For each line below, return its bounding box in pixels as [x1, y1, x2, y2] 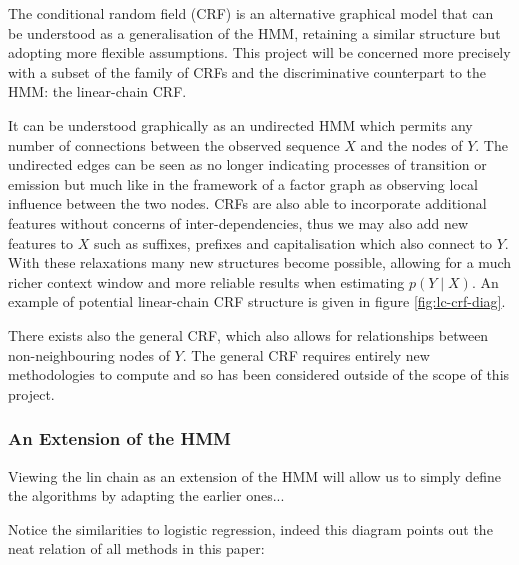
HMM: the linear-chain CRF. [8, 81, 187, 102]
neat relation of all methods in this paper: [8, 538, 265, 559]
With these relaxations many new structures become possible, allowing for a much [8, 252, 512, 273]
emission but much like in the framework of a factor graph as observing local [8, 173, 478, 194]
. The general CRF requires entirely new [182, 344, 430, 365]
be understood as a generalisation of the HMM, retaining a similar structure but [8, 22, 501, 43]
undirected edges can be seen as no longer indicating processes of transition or [8, 154, 487, 175]
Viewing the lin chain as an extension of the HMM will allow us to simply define [8, 465, 502, 486]
